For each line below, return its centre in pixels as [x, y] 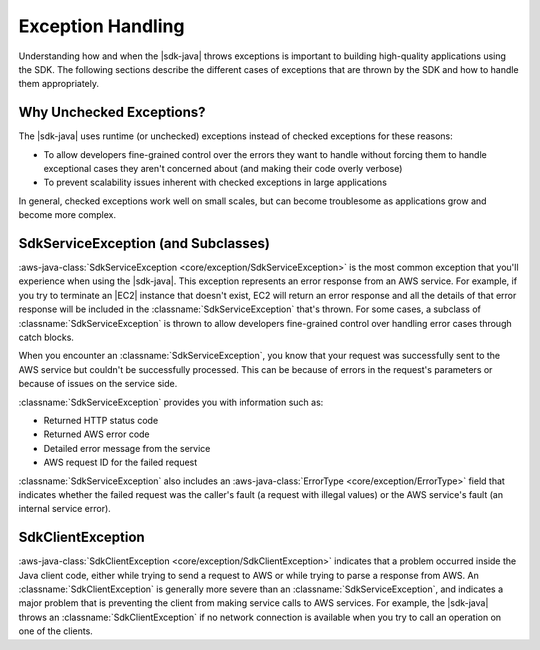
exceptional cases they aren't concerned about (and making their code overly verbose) [223, 169]
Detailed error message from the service [127, 448]
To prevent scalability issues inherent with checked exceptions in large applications [215, 182]
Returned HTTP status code [101, 420]
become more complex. [67, 215]
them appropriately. [59, 84]
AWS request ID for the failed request [120, 462]
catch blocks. [46, 337]
